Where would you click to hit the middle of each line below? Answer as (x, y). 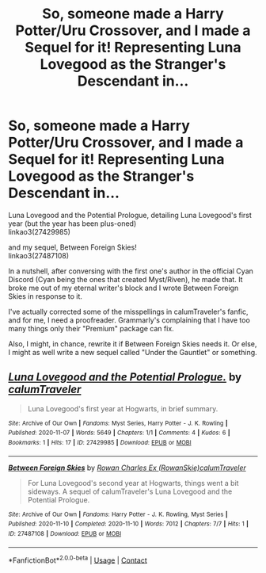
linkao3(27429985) (40, 231)
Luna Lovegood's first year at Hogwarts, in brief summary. (123, 408)
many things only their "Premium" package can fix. (91, 328)
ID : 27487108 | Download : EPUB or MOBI (65, 534)
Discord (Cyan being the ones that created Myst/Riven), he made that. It (125, 279)
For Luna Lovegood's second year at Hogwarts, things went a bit (133, 483)
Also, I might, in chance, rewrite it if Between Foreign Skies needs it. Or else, (133, 344)
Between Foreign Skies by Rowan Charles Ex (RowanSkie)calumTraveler (127, 468)
